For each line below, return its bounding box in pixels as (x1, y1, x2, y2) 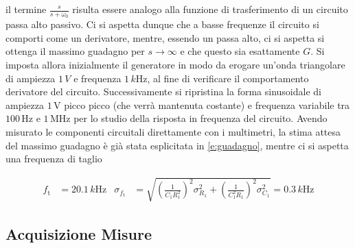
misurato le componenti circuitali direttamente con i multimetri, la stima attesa (5, 124, 341, 138)
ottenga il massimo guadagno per (5, 44, 145, 58)
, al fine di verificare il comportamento (147, 71, 309, 85)
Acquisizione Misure (5, 223, 152, 244)
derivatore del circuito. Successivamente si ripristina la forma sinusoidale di (5, 84, 321, 99)
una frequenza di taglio (5, 151, 102, 166)
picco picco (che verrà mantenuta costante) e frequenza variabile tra (64, 97, 350, 112)
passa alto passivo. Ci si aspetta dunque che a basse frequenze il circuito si (5, 17, 319, 32)
